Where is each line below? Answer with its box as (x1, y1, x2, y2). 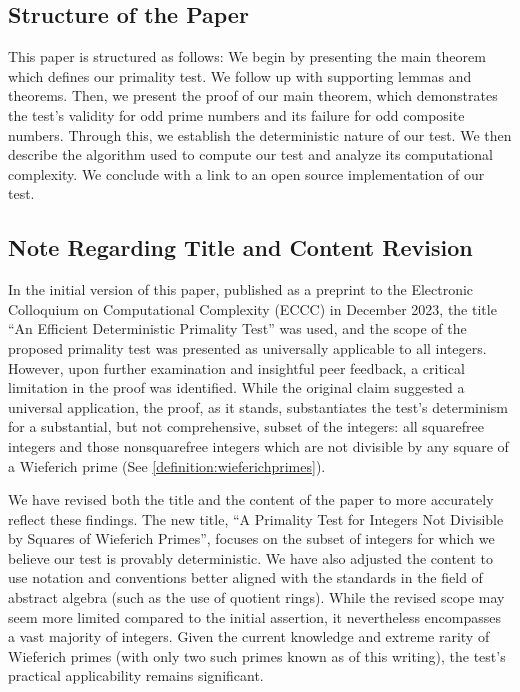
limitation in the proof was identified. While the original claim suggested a (8, 377, 465, 398)
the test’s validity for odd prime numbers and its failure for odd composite (8, 104, 465, 125)
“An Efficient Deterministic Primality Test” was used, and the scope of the (8, 318, 467, 339)
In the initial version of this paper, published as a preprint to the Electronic (8, 279, 474, 300)
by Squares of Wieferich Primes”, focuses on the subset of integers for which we (8, 528, 495, 549)
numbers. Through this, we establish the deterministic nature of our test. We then (8, 124, 512, 145)
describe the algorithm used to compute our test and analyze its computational (8, 144, 493, 165)
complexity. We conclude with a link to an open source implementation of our (8, 163, 485, 184)
